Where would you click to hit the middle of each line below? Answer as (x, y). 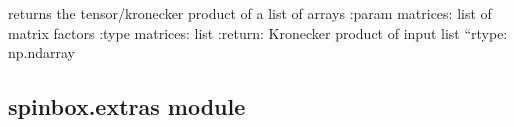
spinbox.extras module (127, 106)
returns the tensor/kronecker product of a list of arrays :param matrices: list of (250, 13)
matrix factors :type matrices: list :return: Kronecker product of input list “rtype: (258, 32)
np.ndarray (42, 52)
